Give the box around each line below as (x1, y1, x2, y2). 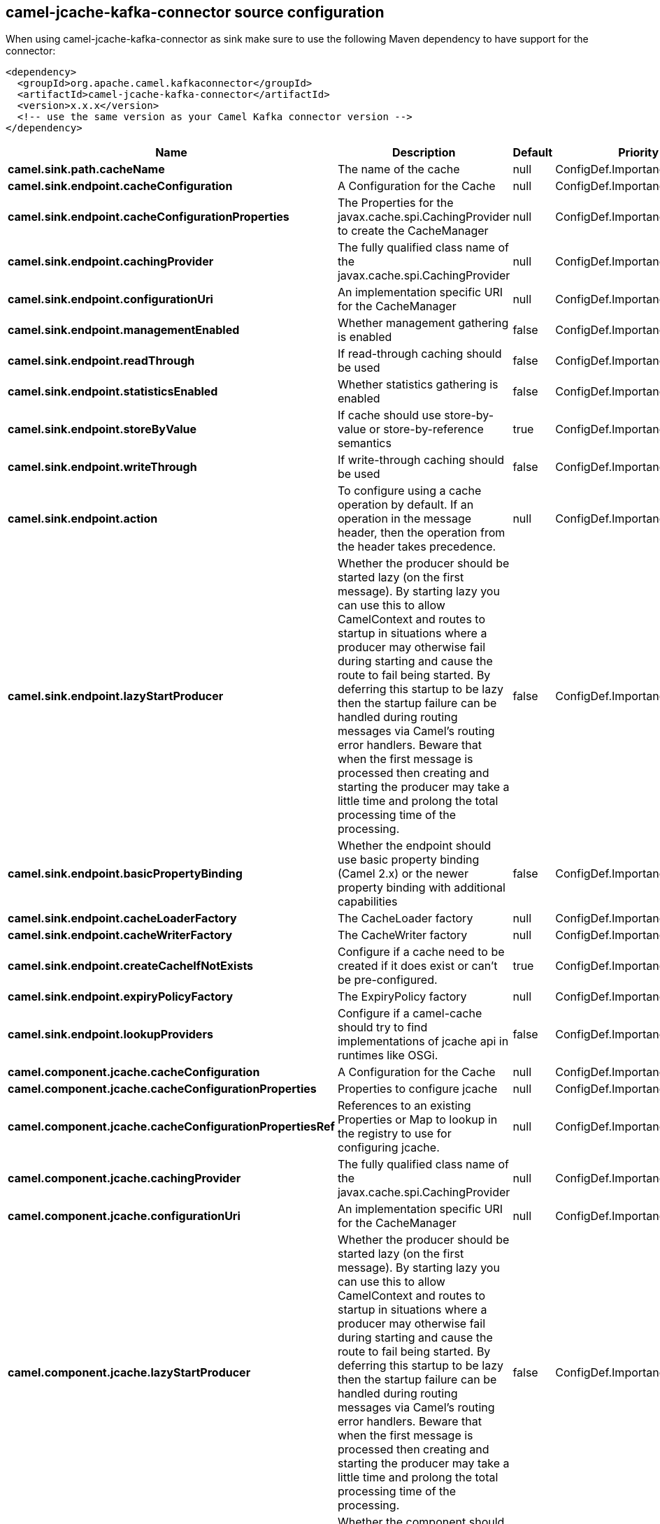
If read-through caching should (337, 347, 502, 361)
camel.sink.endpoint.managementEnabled (8, 323, 240, 338)
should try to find (337, 1020, 428, 1035)
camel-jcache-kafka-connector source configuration (6, 3, 385, 21)
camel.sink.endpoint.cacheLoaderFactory (8, 911, 237, 926)
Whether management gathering (337, 316, 509, 331)
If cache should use (337, 408, 441, 423)
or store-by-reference (369, 422, 484, 437)
